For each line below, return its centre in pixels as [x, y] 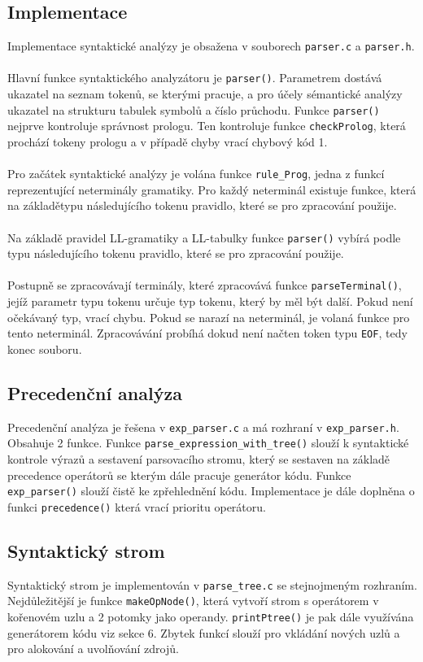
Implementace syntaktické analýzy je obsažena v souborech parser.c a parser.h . [211, 46]
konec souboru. [45, 348]
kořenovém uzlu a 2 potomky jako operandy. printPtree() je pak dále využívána [211, 617]
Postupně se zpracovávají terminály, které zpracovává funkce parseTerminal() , [205, 285]
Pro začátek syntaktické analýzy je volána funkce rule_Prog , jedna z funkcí [196, 174]
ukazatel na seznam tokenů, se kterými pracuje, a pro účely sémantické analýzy [205, 94]
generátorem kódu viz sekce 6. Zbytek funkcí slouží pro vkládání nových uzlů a [204, 632]
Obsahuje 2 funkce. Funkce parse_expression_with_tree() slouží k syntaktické [208, 443]
